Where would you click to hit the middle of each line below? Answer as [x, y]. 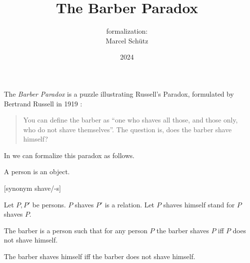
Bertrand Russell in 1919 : [43, 103]
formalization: [127, 31]
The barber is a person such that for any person [76, 230]
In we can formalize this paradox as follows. [69, 155]
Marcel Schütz [127, 40]
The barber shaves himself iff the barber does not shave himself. [100, 256]
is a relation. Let [130, 204]
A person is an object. [37, 172]
